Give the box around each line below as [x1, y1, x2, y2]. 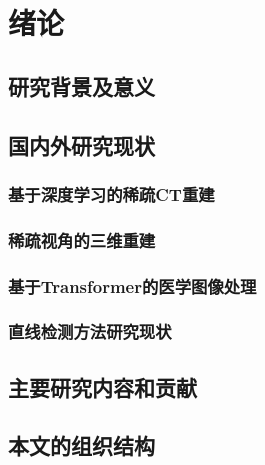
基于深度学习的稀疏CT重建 [8, 181, 215, 206]
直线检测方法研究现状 [8, 319, 172, 344]
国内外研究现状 [8, 129, 155, 160]
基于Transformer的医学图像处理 [8, 273, 257, 298]
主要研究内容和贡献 [8, 371, 197, 402]
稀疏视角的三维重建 [8, 227, 156, 252]
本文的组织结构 [8, 430, 155, 461]
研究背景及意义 [8, 70, 155, 101]
